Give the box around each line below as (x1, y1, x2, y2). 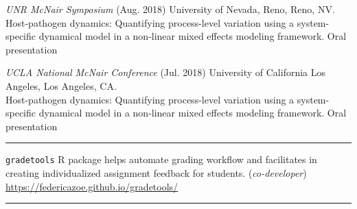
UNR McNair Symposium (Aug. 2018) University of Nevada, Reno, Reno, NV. (5, 2, 335, 16)
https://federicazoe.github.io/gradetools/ (5, 179, 178, 193)
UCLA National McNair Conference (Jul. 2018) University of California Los (5, 65, 326, 79)
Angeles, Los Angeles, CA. (5, 78, 117, 93)
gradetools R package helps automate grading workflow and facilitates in (5, 152, 317, 167)
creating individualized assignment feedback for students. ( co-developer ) (5, 166, 307, 180)
